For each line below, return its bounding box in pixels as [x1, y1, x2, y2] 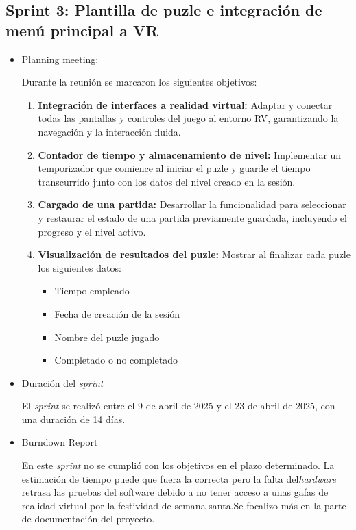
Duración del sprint [21, 375, 104, 390]
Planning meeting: [21, 51, 99, 66]
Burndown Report [21, 435, 98, 449]
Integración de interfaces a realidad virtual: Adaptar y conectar [38, 97, 333, 112]
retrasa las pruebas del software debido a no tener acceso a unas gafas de [21, 485, 329, 499]
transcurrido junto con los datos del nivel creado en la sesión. [38, 174, 296, 188]
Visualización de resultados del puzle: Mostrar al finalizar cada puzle [38, 247, 351, 262]
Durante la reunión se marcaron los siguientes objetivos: [21, 75, 257, 89]
